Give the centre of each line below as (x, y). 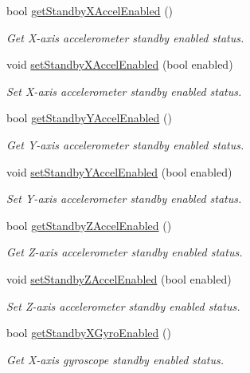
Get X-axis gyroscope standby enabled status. (115, 359)
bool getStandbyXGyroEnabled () (89, 333)
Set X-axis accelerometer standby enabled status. (124, 91)
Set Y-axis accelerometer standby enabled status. (124, 198)
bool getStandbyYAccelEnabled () (89, 118)
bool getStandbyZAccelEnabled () (89, 225)
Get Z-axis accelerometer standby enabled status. (125, 252)
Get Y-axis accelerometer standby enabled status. (125, 144)
